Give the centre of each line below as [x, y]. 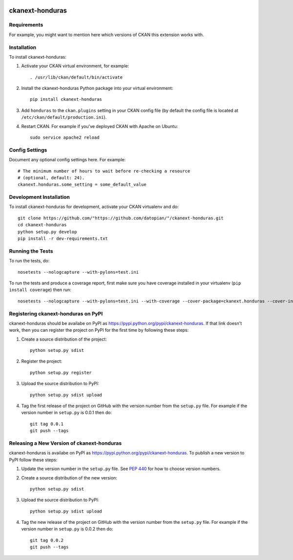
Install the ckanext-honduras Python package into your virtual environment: [97, 88]
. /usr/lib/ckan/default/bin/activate [76, 77]
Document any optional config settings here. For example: [67, 160]
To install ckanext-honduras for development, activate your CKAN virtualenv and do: [94, 207]
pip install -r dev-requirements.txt [63, 239]
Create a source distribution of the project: [64, 339]
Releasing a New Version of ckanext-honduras [65, 443]
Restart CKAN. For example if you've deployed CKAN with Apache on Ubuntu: [100, 126]
